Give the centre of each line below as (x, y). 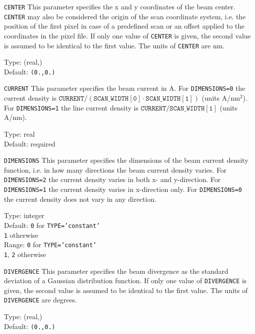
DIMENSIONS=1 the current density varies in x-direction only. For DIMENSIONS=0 (123, 189)
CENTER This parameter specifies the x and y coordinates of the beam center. (120, 6)
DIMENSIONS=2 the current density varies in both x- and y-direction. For (112, 179)
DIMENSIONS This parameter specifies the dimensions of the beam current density (126, 160)
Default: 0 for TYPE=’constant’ (52, 225)
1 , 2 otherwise (25, 254)
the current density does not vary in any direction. (80, 199)
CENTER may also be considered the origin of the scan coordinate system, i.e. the (125, 16)
